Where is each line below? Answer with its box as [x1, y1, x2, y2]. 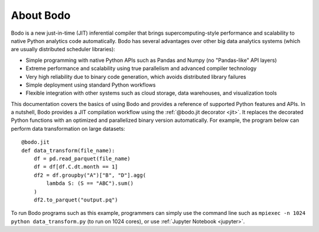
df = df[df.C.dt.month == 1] [33, 164, 118, 170]
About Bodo [11, 9, 71, 22]
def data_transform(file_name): [21, 147, 115, 154]
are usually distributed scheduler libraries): [11, 46, 115, 53]
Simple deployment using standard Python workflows [25, 81, 156, 88]
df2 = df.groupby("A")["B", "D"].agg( [33, 171, 147, 178]
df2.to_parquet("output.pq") [33, 196, 118, 203]
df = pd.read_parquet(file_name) [33, 155, 131, 162]
